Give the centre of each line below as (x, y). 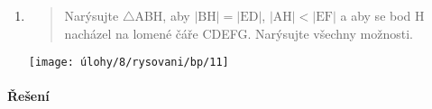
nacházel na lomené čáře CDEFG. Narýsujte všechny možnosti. (239, 33)
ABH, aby (162, 15)
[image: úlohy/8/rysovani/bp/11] (129, 63)
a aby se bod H (382, 15)
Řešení (28, 96)
